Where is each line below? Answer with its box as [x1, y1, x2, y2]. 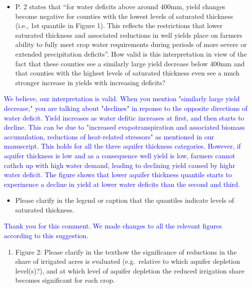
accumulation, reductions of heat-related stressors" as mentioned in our [4, 131, 214, 141]
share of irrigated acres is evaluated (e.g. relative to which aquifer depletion [15, 256, 240, 266]
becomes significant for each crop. [15, 275, 115, 285]
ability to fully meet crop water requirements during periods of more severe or [15, 39, 247, 49]
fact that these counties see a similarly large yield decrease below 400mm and [15, 58, 245, 68]
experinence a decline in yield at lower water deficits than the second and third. [4, 179, 240, 189]
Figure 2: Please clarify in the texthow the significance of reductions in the [15, 246, 237, 257]
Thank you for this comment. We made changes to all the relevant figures [4, 221, 222, 231]
